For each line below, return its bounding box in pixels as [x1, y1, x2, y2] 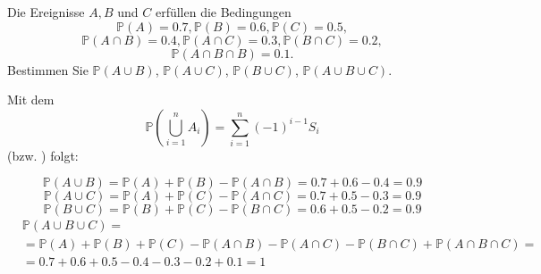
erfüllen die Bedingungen [155, 3, 292, 21]
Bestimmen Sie [7, 60, 89, 79]
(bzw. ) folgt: [7, 145, 79, 164]
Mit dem [7, 90, 55, 109]
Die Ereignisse [7, 3, 85, 21]
